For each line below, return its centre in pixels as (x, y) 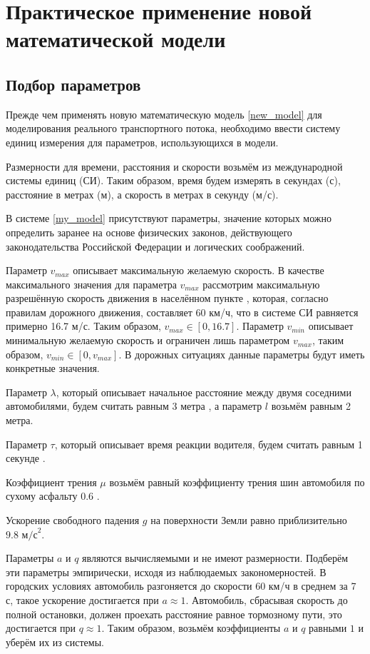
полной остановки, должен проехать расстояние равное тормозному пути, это (174, 614)
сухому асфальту (42, 496)
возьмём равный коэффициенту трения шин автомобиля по (237, 482)
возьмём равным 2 (311, 406)
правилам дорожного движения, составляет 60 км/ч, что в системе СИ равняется (182, 312)
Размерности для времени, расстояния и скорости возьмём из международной (174, 166)
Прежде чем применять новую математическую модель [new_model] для (164, 114)
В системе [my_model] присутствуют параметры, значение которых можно (169, 218)
